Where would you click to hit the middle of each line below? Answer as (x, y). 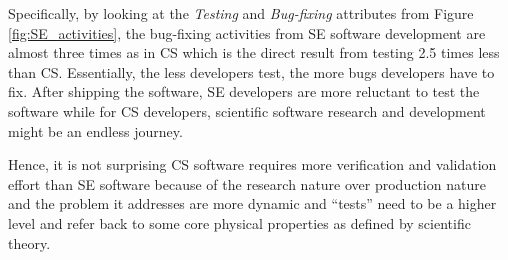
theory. (29, 242)
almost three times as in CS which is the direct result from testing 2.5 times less (254, 52)
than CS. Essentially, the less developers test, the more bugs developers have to (251, 71)
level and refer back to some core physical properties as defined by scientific (239, 222)
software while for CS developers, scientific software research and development (247, 110)
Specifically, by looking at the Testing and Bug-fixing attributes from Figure (241, 13)
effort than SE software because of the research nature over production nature (247, 183)
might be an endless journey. (95, 130)
